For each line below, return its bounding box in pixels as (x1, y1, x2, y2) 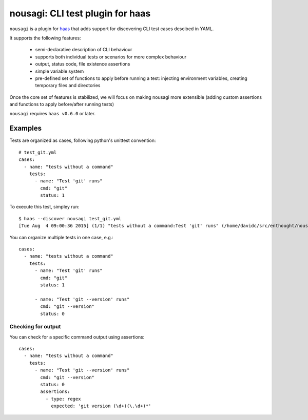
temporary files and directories (35, 82, 101, 89)
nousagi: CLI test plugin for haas (9, 8, 151, 19)
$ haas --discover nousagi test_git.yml (18, 216, 122, 221)
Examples (9, 124, 42, 133)
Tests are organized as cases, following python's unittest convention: (9, 137, 156, 143)
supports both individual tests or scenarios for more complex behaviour (35, 54, 187, 60)
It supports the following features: (9, 35, 82, 41)
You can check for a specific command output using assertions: (9, 333, 145, 340)
